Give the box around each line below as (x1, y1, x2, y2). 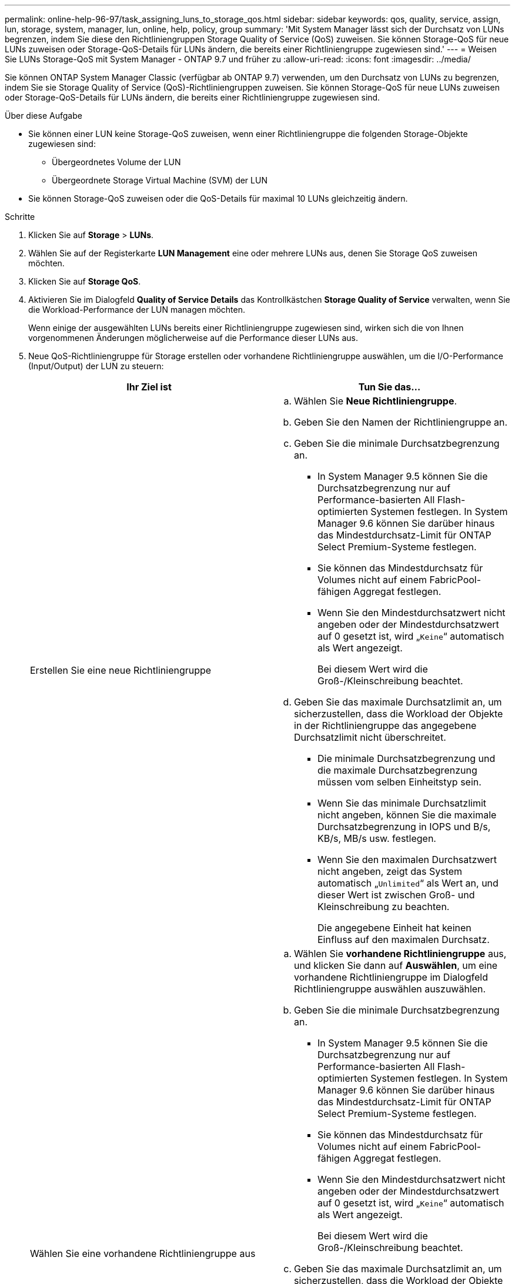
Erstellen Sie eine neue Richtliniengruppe (30, 664, 212, 676)
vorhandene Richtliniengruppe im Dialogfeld (294, 971, 488, 983)
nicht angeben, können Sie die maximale (317, 809, 497, 821)
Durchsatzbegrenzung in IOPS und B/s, (317, 821, 491, 832)
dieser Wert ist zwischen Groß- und (317, 889, 475, 901)
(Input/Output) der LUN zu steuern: (28, 361, 164, 371)
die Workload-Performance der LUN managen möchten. (28, 305, 245, 315)
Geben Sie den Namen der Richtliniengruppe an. (294, 416, 508, 428)
